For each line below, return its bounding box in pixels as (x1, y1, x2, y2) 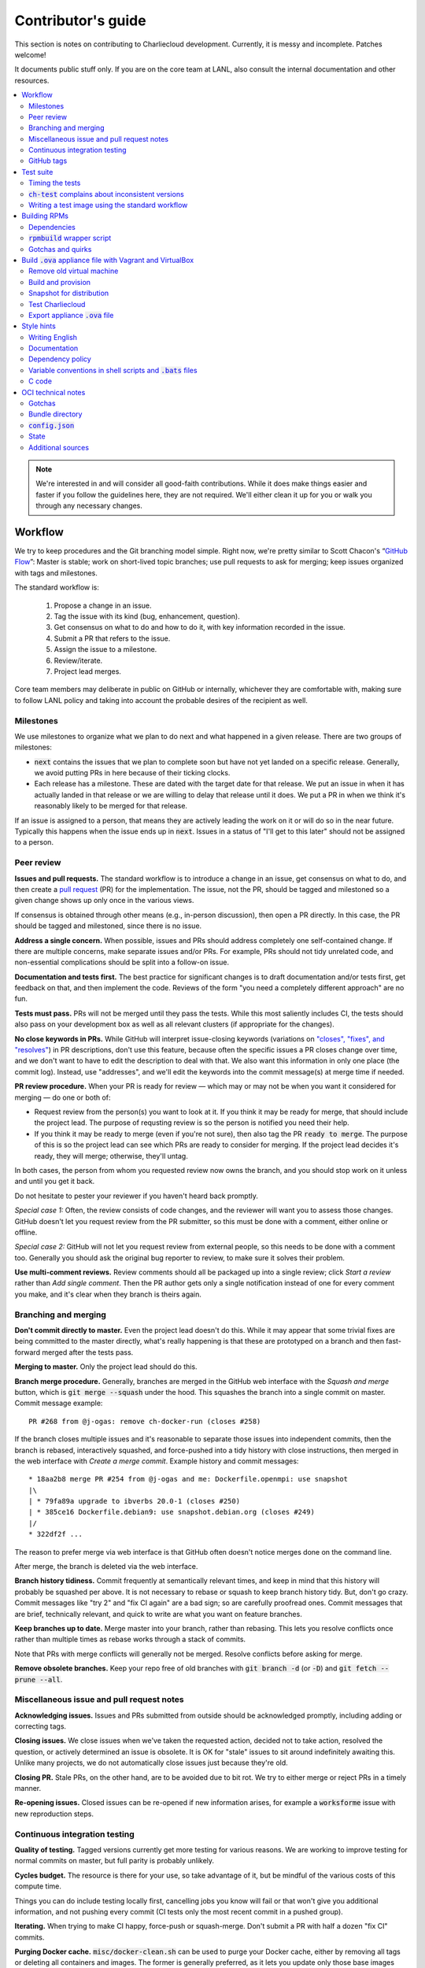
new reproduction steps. (14, 1809, 94, 1818)
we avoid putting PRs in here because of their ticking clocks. (34, 768, 231, 778)
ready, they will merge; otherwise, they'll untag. (34, 1151, 188, 1160)
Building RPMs (21, 211, 68, 220)
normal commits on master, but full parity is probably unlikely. (14, 1856, 215, 1866)
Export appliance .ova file (28, 310, 114, 320)
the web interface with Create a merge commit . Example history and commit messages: (14, 1456, 299, 1466)
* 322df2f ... (28, 1530, 83, 1539)
